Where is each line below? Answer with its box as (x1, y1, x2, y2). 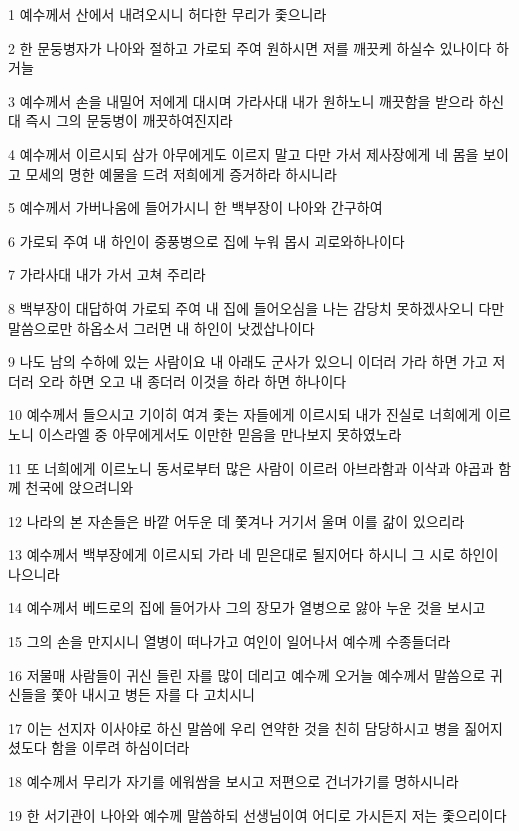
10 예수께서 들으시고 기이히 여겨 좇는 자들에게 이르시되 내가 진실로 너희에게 (8, 404, 481, 425)
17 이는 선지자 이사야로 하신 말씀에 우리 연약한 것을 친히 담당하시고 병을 (8, 717, 460, 738)
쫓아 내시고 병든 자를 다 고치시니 (51, 684, 255, 705)
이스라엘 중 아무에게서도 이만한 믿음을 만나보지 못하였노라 (38, 423, 402, 444)
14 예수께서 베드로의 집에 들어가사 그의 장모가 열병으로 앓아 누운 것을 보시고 (8, 597, 486, 618)
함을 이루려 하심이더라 (51, 737, 190, 758)
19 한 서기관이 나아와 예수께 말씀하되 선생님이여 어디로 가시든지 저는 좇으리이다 (8, 804, 507, 825)
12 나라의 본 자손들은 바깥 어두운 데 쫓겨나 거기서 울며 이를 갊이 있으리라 (8, 510, 465, 531)
